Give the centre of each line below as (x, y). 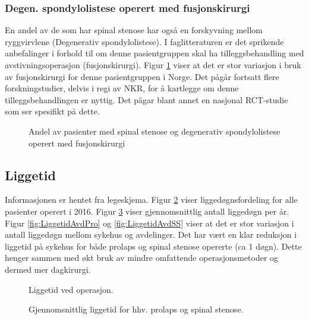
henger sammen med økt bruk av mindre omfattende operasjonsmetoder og (142, 258)
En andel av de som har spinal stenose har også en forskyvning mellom (134, 30)
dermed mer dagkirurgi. (48, 269)
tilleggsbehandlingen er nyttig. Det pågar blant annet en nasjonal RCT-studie (146, 99)
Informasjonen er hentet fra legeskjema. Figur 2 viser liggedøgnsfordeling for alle (151, 200)
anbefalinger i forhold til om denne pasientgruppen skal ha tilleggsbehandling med (154, 53)
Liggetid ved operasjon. (71, 289)
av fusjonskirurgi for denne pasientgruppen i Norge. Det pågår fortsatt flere (142, 76)
